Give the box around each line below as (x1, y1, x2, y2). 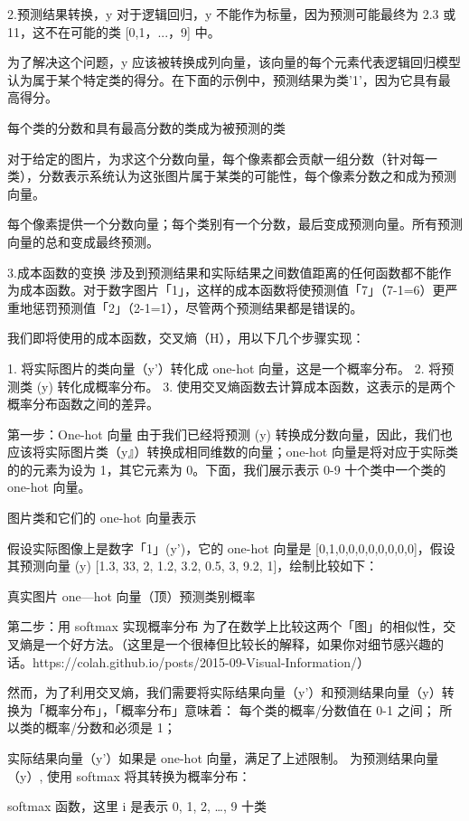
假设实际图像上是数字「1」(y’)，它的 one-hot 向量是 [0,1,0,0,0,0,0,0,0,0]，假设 (7, 538, 455, 557)
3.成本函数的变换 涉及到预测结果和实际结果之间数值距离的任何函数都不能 (7, 262, 439, 281)
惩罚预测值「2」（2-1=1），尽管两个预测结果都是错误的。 (32, 297, 363, 316)
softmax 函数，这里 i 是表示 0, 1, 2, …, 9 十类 (7, 797, 267, 816)
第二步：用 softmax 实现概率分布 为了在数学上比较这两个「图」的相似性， (7, 617, 444, 636)
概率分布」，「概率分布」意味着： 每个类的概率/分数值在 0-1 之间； (44, 700, 436, 719)
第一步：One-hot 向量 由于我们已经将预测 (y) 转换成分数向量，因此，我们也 (7, 424, 453, 443)
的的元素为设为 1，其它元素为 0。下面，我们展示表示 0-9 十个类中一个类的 (7, 459, 446, 478)
